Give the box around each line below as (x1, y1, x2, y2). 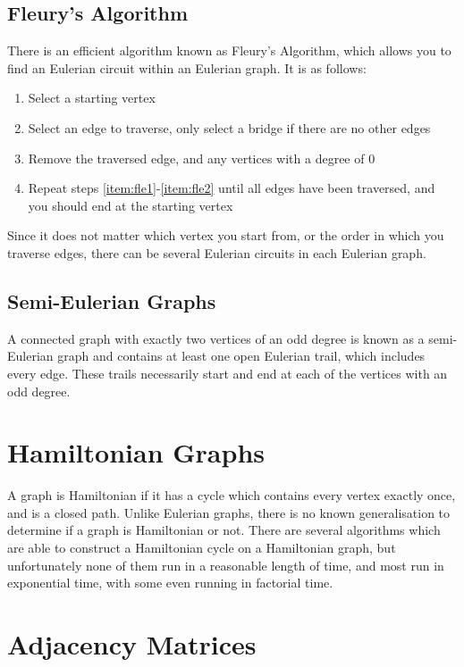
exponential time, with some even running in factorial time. (7, 573, 333, 592)
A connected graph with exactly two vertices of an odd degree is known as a (7, 329, 425, 347)
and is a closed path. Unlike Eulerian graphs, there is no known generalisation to (7, 503, 451, 521)
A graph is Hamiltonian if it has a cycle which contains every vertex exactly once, (7, 486, 456, 504)
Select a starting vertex (28, 88, 156, 107)
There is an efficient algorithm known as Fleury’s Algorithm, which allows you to (7, 41, 451, 60)
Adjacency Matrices (7, 626, 257, 662)
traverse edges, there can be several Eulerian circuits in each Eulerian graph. (7, 243, 426, 262)
